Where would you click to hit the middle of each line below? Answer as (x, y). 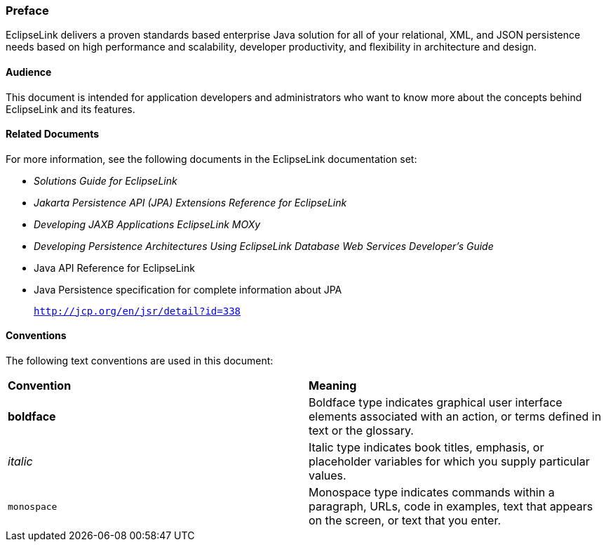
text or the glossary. (361, 431)
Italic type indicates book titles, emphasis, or (426, 448)
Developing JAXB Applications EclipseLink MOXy (147, 224)
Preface (27, 11)
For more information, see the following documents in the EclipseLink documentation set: (211, 159)
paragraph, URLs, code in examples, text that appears (451, 507)
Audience (29, 72)
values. (328, 476)
